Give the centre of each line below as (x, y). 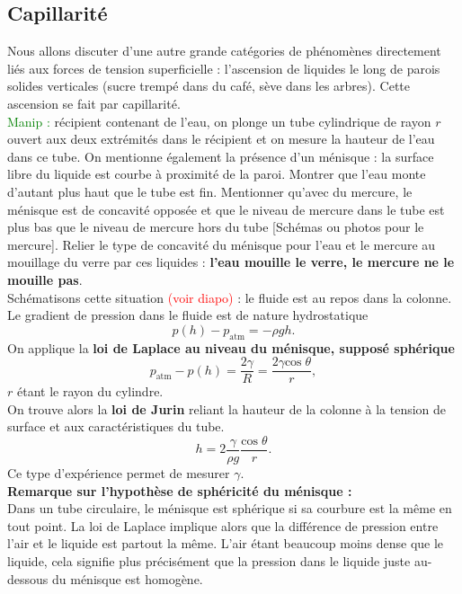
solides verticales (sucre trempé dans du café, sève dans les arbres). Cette (209, 86)
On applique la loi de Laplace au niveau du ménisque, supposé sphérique (231, 347)
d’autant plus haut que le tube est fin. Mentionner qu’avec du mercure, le (210, 191)
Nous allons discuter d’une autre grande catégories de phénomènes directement (224, 51)
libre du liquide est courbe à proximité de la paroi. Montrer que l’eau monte (217, 174)
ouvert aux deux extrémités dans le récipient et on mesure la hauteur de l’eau (221, 139)
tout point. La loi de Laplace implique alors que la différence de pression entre (223, 525)
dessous (28, 578)
